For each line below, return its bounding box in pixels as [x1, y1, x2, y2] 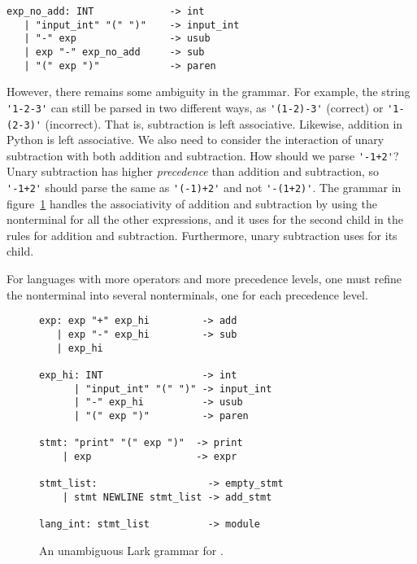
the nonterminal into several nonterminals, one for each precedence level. [7, 286, 368, 303]
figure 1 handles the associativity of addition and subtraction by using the [7, 195, 377, 212]
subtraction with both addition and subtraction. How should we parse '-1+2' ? [7, 146, 399, 164]
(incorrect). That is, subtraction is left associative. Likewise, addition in [45, 115, 403, 132]
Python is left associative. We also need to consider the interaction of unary [7, 131, 384, 148]
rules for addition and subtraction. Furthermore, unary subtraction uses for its [7, 226, 397, 243]
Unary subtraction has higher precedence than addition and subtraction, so [7, 163, 380, 180]
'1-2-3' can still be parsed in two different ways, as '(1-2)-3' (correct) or [7, 98, 384, 116]
